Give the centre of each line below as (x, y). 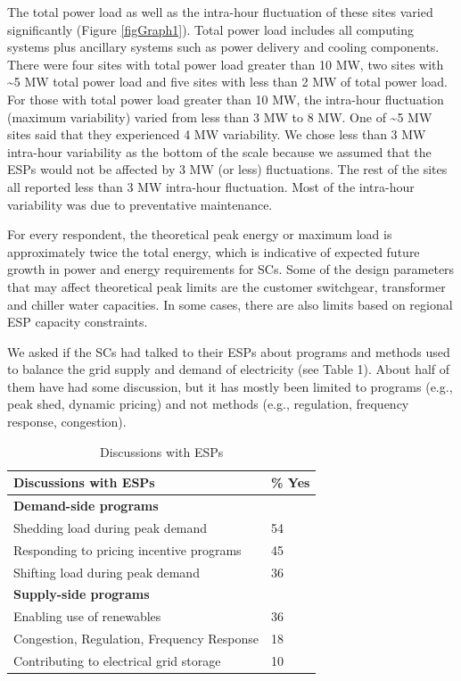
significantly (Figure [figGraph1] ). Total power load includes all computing (211, 29)
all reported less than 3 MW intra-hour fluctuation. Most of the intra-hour (211, 186)
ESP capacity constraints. (78, 322)
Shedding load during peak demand (111, 527)
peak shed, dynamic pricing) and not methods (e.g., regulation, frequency (208, 404)
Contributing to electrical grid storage (117, 660)
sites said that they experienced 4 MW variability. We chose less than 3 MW (217, 134)
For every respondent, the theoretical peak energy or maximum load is (200, 234)
